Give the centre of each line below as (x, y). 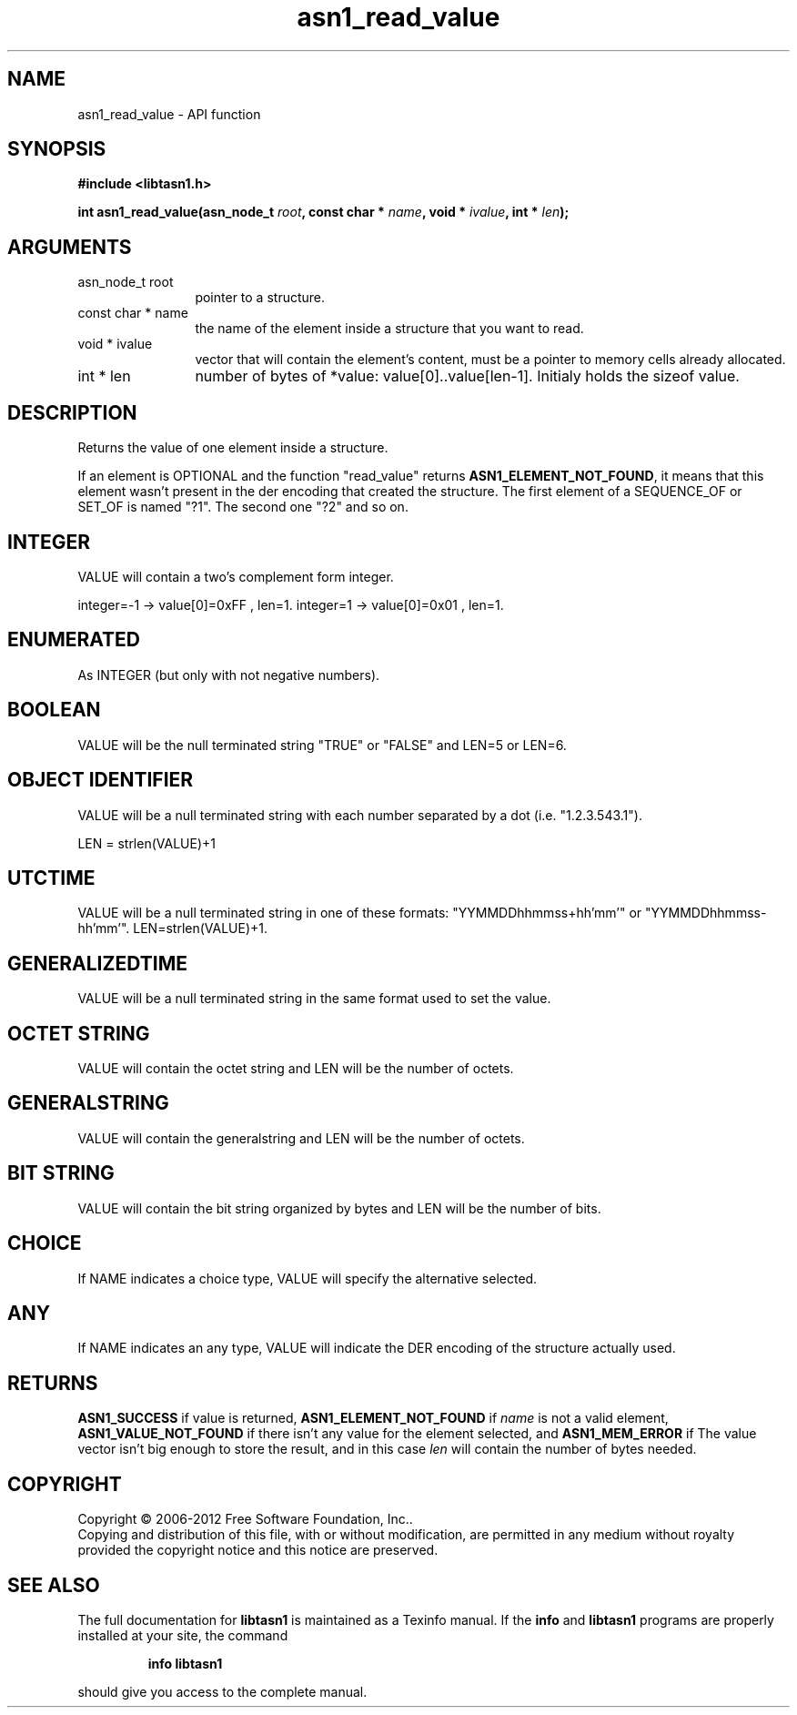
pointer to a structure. (260, 298)
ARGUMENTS (70, 247)
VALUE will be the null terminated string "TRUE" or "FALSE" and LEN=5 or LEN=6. (322, 745)
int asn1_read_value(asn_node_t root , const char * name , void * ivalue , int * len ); (323, 212)
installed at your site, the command (183, 1635)
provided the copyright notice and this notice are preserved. (258, 1550)
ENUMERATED (74, 640)
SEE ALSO (54, 1585)
